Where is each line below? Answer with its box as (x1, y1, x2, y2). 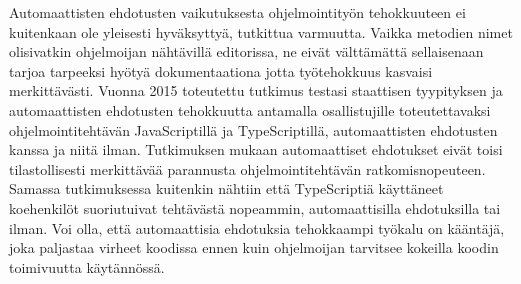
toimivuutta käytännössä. (9, 256, 165, 277)
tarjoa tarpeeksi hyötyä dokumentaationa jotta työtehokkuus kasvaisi (9, 60, 433, 81)
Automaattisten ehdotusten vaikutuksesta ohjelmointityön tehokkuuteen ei (9, 2, 466, 22)
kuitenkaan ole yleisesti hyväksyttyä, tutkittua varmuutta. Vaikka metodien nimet (9, 21, 513, 42)
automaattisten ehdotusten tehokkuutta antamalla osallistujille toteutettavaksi (9, 99, 491, 120)
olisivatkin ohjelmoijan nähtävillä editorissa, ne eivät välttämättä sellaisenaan (9, 41, 484, 62)
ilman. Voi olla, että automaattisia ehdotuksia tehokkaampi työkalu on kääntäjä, (9, 217, 505, 238)
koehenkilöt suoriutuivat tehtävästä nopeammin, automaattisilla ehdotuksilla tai (9, 197, 501, 218)
